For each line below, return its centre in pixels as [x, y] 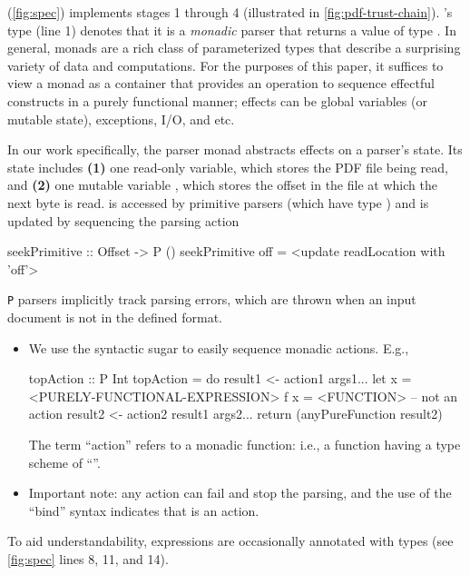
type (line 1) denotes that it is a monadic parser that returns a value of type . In [232, 30]
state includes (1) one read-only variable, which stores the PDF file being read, [228, 167]
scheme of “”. [64, 462]
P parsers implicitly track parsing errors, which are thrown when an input [212, 299]
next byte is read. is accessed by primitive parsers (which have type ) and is [218, 202]
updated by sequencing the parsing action [123, 220]
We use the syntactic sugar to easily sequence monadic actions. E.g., [219, 347]
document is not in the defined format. [115, 317]
